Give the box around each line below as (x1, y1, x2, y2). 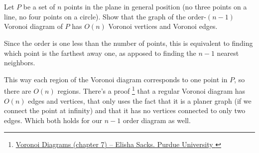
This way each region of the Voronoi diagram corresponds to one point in (4, 74, 228, 84)
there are (4, 86, 31, 96)
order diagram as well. (123, 115, 191, 125)
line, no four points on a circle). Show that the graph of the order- (4, 11, 206, 21)
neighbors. (4, 57, 35, 68)
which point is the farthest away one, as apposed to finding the (4, 47, 196, 58)
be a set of (23, 1, 55, 12)
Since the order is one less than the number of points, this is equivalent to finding (4, 37, 253, 48)
